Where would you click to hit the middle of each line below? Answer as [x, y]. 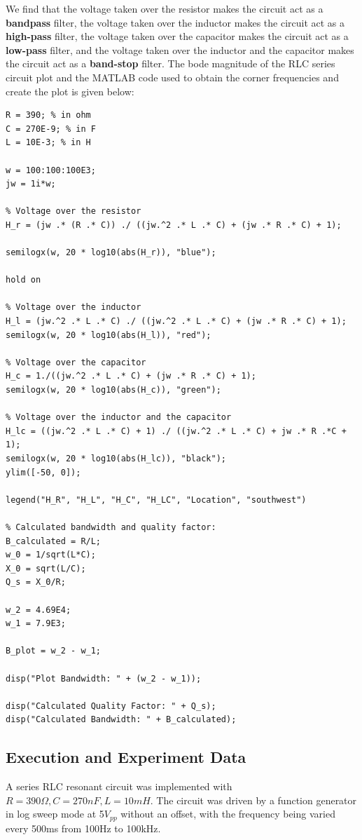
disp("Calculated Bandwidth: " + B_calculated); [121, 720]
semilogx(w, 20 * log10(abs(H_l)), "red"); [109, 335]
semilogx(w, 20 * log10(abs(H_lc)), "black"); [116, 459]
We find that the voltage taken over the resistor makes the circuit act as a [165, 8]
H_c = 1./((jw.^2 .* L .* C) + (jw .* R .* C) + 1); [131, 376]
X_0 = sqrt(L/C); [46, 568]
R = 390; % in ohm [48, 115]
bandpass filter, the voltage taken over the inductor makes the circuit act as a [175, 22]
